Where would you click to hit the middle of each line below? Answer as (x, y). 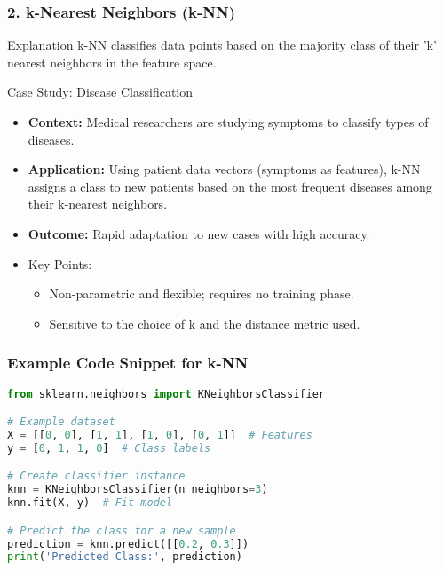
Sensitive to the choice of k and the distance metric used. (205, 323)
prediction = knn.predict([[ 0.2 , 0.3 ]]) (128, 544)
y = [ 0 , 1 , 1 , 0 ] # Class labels (109, 448)
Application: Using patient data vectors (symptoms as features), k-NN (224, 169)
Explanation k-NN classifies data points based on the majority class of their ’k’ (222, 45)
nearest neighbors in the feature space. (112, 62)
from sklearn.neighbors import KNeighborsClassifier (166, 394)
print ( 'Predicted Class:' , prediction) (125, 557)
